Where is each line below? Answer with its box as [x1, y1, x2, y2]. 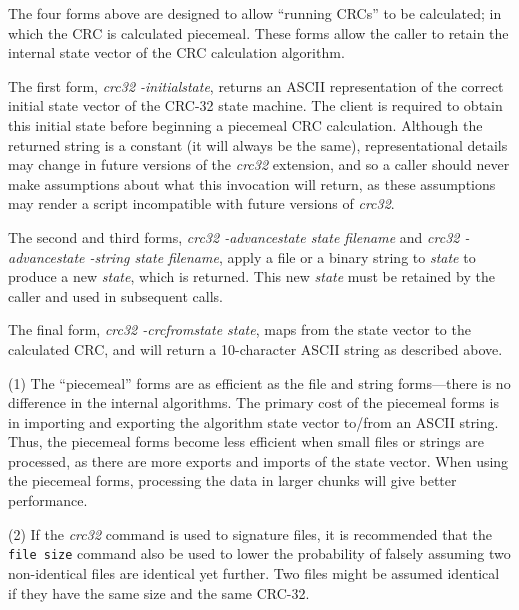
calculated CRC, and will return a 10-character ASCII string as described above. [8, 338, 503, 359]
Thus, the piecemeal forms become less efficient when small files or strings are [8, 431, 484, 452]
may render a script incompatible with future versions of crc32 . [8, 193, 395, 214]
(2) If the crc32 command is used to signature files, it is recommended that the [8, 523, 492, 544]
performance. [8, 490, 88, 511]
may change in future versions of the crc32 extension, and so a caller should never [8, 154, 510, 175]
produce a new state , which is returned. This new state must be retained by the [8, 266, 495, 287]
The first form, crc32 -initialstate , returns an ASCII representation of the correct [8, 75, 504, 96]
